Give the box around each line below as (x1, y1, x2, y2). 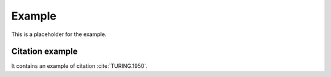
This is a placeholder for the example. (11, 31, 107, 38)
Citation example (11, 46, 78, 57)
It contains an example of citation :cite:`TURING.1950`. (11, 62, 148, 70)
